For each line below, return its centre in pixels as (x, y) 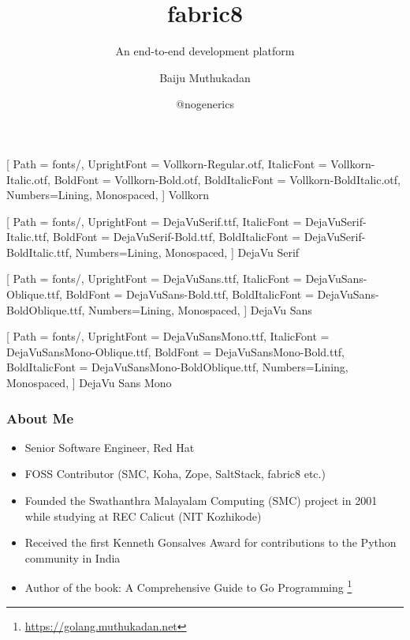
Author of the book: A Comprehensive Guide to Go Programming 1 (188, 586)
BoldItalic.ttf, (39, 252)
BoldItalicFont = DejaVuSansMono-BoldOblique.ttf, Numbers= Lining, (177, 367)
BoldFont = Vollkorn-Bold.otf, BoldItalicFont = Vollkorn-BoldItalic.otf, (227, 179)
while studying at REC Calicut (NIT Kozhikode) (143, 516)
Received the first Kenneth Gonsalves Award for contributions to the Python (211, 542)
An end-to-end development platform (205, 51)
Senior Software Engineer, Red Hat (110, 447)
